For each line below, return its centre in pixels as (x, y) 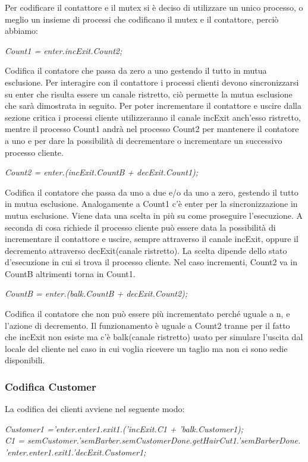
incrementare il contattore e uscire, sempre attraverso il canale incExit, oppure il (152, 239)
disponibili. (25, 360)
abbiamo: (22, 31)
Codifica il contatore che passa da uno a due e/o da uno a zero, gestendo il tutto (152, 192)
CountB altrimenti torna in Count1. (70, 273)
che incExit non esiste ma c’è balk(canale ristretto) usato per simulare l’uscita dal (154, 337)
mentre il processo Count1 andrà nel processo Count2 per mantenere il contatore (152, 129)
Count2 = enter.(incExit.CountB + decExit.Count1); (102, 172)
